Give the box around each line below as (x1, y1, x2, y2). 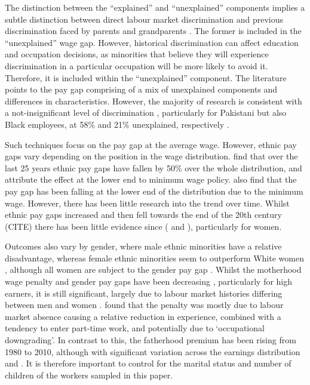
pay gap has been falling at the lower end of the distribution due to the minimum (5, 184, 303, 197)
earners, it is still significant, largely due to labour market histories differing (5, 287, 283, 299)
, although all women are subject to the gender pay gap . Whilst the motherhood (5, 263, 302, 276)
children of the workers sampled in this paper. (5, 368, 173, 381)
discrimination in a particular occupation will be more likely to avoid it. (5, 59, 268, 72)
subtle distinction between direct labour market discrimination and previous (5, 13, 284, 25)
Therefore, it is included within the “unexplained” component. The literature (5, 71, 287, 84)
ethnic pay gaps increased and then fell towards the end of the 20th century (5, 208, 282, 221)
